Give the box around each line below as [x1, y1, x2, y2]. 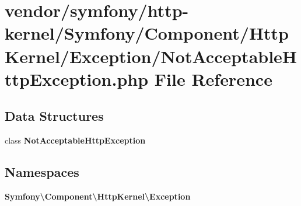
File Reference [154, 67, 272, 90]
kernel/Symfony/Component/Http [5, 21, 289, 45]
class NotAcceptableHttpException [5, 134, 146, 146]
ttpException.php [5, 67, 149, 90]
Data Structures [5, 107, 104, 125]
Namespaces [5, 163, 79, 181]
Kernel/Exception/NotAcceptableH [5, 44, 297, 68]
